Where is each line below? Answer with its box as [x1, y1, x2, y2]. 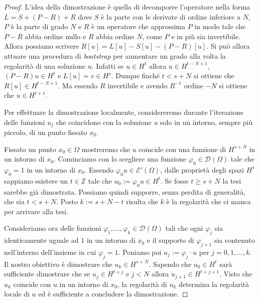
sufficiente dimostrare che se [4, 268, 90, 279]
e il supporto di [147, 235, 194, 245]
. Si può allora [206, 41, 250, 51]
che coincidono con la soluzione [56, 116, 152, 127]
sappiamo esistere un [4, 175, 68, 186]
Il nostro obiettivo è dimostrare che [4, 258, 112, 269]
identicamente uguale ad [4, 235, 79, 245]
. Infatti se [91, 60, 124, 71]
